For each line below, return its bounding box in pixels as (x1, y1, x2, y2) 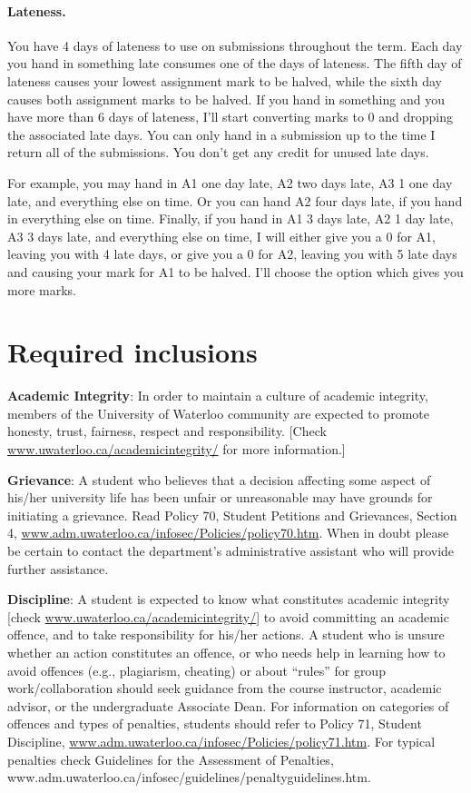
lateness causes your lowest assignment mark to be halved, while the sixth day (7, 71, 442, 90)
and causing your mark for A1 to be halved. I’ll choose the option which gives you (7, 262, 464, 281)
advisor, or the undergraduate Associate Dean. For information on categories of (7, 696, 449, 715)
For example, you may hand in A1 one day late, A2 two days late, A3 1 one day (7, 173, 453, 192)
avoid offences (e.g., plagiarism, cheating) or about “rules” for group (7, 660, 386, 679)
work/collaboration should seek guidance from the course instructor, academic (7, 679, 442, 698)
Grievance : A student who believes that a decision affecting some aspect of (7, 470, 431, 489)
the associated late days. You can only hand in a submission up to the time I (7, 124, 436, 144)
